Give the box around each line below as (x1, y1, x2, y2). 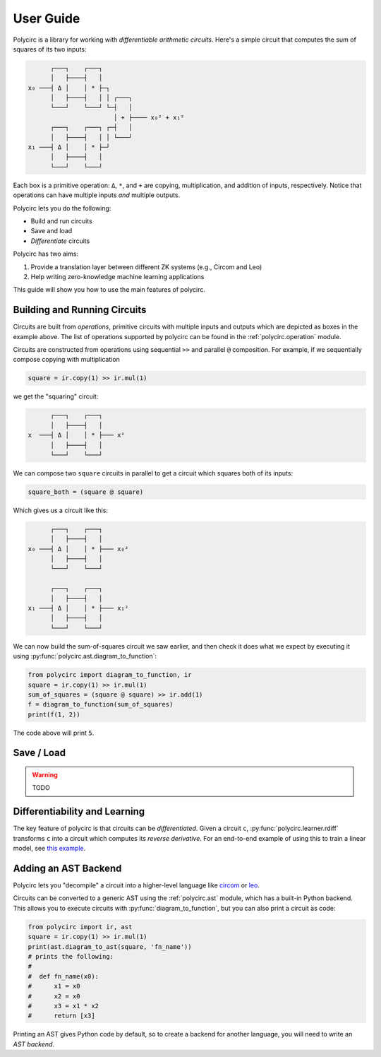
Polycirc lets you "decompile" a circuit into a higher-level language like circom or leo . (13, 881, 260, 890)
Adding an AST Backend (13, 862, 122, 874)
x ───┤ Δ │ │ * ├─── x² (28, 431, 125, 439)
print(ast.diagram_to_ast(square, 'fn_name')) (28, 943, 192, 950)
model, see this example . (13, 844, 86, 853)
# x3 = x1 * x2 (28, 1002, 99, 1010)
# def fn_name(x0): (28, 972, 99, 980)
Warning (32, 771, 58, 779)
